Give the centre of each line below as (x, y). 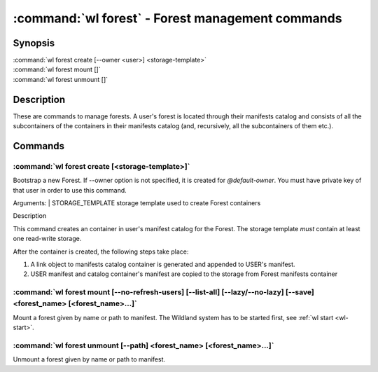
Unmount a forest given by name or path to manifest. (89, 359)
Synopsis (34, 43)
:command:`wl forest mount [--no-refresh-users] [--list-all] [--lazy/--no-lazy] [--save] (163, 292)
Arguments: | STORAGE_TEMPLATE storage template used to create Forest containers (137, 203)
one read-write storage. (47, 239)
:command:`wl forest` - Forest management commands (177, 18)
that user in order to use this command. (70, 190)
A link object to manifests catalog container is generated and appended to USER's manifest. (163, 264)
